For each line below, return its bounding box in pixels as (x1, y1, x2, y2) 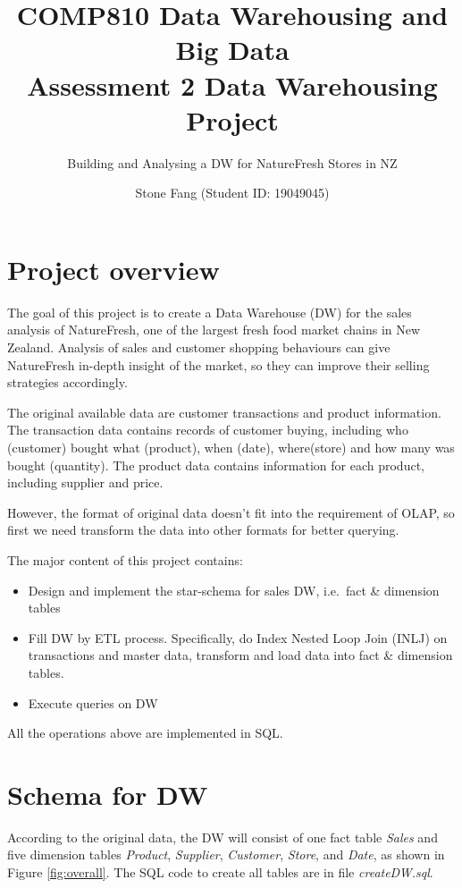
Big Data (175, 31, 290, 68)
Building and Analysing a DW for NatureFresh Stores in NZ (67, 153, 398, 172)
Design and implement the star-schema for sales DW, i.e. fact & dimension (28, 580, 440, 599)
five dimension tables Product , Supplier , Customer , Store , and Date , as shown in (7, 845, 445, 864)
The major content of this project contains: (7, 550, 243, 569)
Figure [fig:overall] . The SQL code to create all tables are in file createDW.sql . (7, 863, 433, 881)
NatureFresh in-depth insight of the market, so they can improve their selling (7, 355, 430, 374)
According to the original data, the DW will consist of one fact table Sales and (7, 827, 438, 846)
